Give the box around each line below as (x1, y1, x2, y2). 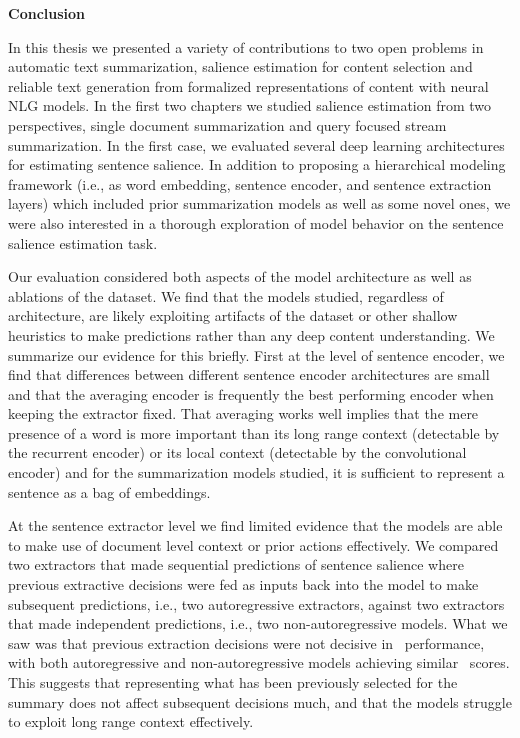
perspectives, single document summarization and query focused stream (8, 114, 447, 135)
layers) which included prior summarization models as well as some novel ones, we (8, 193, 511, 214)
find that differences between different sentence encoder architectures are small (8, 364, 490, 385)
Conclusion (8, 3, 86, 23)
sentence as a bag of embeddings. (8, 481, 211, 502)
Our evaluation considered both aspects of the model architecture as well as (8, 266, 472, 287)
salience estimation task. (8, 232, 158, 253)
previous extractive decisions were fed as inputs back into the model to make (8, 574, 479, 595)
